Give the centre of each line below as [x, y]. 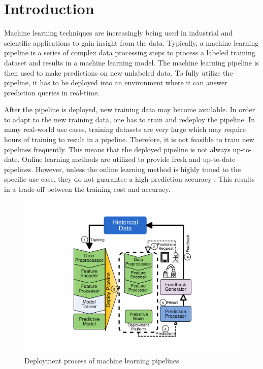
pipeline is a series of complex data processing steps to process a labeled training [130, 53]
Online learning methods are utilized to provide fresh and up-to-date [128, 159]
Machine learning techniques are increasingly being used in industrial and [119, 33]
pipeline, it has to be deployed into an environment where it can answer [116, 82]
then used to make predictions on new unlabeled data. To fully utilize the [119, 72]
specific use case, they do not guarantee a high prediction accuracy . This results [129, 179]
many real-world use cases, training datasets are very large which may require [125, 129]
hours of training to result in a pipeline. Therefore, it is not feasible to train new [129, 139]
